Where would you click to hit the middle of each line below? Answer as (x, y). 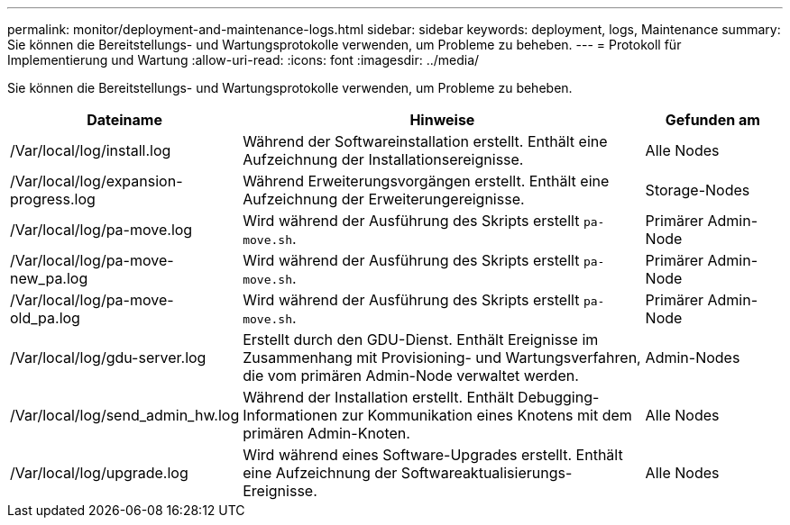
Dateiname (124, 120)
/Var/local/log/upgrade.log (99, 473)
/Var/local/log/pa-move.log (101, 230)
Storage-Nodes (698, 190)
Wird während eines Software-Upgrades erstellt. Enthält (433, 455)
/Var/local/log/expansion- (96, 181)
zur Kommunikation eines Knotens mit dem (487, 415)
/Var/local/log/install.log (91, 150)
